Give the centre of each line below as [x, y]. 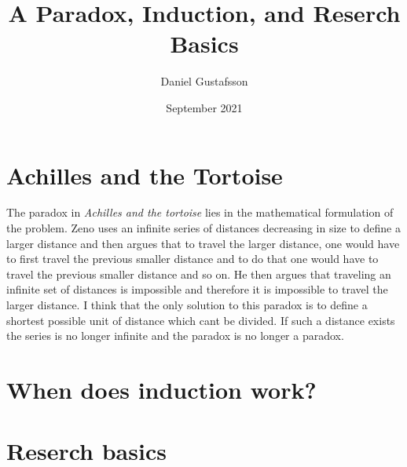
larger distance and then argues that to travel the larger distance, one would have [203, 243]
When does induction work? [161, 389]
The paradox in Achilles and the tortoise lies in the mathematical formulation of [200, 212]
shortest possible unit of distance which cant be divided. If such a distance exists [201, 320]
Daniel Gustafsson [204, 81]
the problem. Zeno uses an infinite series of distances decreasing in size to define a [203, 228]
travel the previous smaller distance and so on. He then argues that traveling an [199, 274]
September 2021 [204, 107]
